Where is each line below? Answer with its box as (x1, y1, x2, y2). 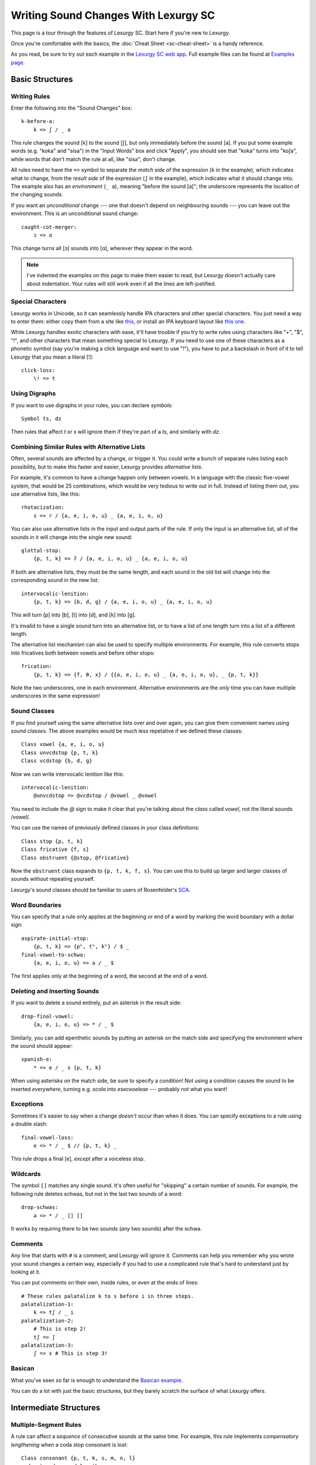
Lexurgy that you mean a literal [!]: (11, 353, 94, 360)
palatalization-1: (21, 1301, 74, 1308)
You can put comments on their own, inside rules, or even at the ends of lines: (11, 1279, 199, 1286)
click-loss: (21, 367, 56, 373)
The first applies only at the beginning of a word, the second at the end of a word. (11, 973, 208, 980)
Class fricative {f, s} (21, 846, 90, 853)
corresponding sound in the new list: (11, 577, 99, 584)
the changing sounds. (11, 191, 64, 198)
